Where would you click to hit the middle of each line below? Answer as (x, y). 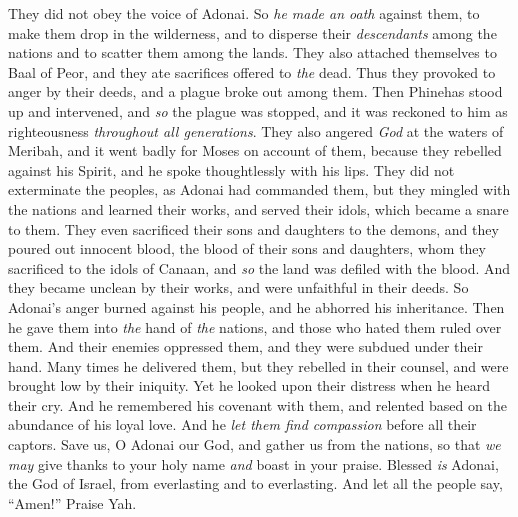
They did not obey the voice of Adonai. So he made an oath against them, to (244, 13)
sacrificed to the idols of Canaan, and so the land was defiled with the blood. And (259, 267)
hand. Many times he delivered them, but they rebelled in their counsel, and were (258, 365)
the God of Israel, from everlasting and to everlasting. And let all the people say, (255, 483)
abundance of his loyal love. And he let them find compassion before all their (242, 424)
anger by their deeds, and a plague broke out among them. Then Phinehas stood (255, 91)
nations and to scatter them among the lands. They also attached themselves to (252, 52)
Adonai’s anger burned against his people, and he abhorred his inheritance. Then (256, 306)
